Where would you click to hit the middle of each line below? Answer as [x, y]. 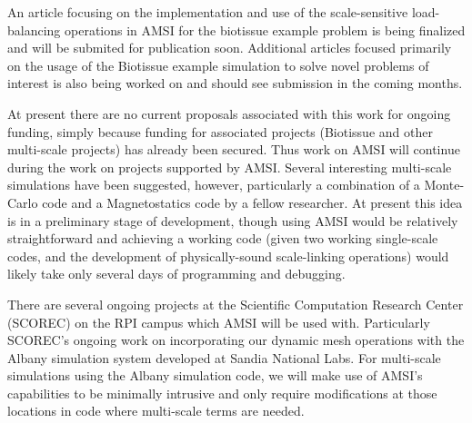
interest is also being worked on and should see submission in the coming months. [235, 83]
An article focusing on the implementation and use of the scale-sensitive [208, 12]
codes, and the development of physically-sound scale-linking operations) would [228, 256]
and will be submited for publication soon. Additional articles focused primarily [230, 48]
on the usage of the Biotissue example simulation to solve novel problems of [218, 65]
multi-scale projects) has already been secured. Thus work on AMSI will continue [234, 149]
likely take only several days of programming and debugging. [176, 274]
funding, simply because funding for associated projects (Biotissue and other [220, 131]
